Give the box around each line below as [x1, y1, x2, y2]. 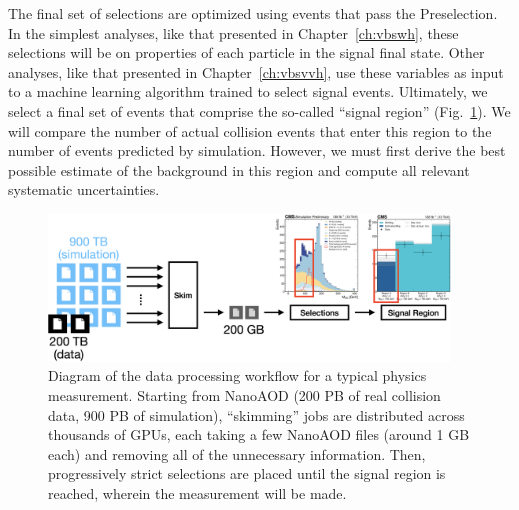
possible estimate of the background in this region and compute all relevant [8, 159, 470, 180]
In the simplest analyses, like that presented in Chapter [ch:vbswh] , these [8, 22, 459, 43]
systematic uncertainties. [8, 179, 160, 200]
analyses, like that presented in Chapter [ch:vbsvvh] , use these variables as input [8, 61, 504, 82]
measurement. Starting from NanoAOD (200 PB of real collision [48, 385, 441, 406]
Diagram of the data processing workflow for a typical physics [48, 365, 427, 386]
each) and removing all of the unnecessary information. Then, [48, 443, 426, 464]
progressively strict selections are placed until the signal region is [48, 463, 446, 484]
